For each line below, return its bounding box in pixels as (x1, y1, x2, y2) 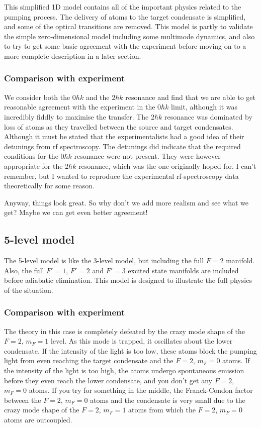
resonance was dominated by (164, 111, 252, 122)
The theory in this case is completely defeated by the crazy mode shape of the (4, 326, 245, 336)
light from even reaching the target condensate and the (4, 355, 173, 366)
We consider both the (4, 91, 70, 102)
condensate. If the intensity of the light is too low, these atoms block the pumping (4, 345, 257, 356)
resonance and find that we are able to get (125, 91, 256, 102)
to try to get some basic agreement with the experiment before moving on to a (4, 41, 246, 51)
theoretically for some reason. (4, 180, 95, 191)
